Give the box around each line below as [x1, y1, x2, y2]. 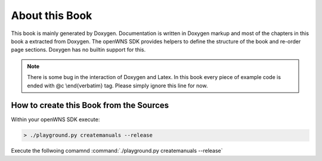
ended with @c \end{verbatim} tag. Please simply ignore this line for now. [27, 82, 208, 89]
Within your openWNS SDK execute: [11, 116, 100, 123]
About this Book [11, 9, 92, 22]
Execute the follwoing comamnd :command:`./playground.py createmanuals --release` [11, 147, 223, 154]
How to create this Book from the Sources [11, 100, 169, 111]
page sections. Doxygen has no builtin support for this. [11, 46, 146, 53]
